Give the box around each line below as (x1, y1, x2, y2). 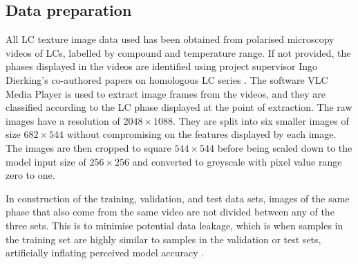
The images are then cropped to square (6, 140, 171, 155)
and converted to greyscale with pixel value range (132, 154, 342, 168)
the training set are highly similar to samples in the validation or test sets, (6, 231, 321, 246)
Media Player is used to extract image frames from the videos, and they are (6, 86, 326, 100)
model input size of (6, 154, 86, 168)
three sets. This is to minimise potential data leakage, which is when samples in (6, 218, 343, 232)
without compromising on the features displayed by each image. (66, 127, 337, 141)
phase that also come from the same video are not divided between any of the (6, 204, 335, 219)
